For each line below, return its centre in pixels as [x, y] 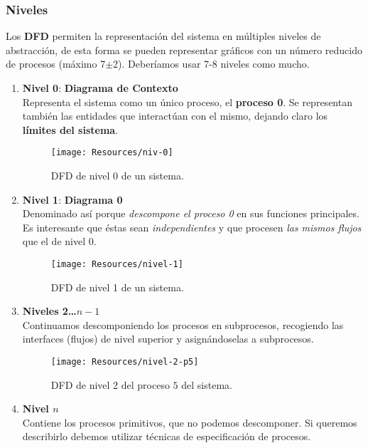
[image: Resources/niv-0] [112, 153]
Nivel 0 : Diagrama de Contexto [100, 88]
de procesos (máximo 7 [56, 64]
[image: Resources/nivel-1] [117, 264]
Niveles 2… [49, 311]
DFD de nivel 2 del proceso [110, 384]
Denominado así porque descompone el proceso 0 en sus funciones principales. [191, 213]
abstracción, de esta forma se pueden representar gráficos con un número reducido [184, 50]
